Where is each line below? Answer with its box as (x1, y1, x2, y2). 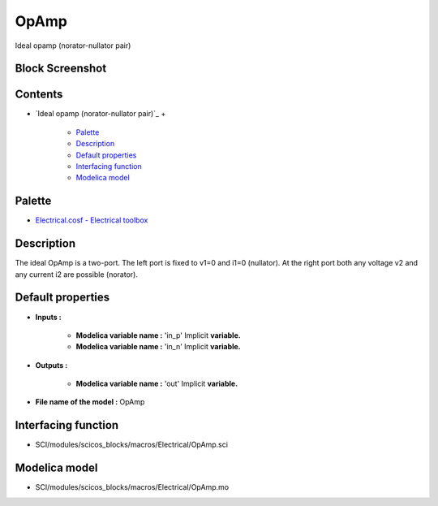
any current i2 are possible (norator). (15, 269, 138, 279)
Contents (15, 88, 63, 102)
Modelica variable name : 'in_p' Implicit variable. (75, 330, 241, 340)
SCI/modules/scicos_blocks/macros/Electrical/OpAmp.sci (35, 439, 229, 450)
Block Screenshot (15, 62, 107, 76)
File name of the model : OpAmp (35, 397, 145, 407)
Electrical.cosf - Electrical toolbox (35, 215, 148, 225)
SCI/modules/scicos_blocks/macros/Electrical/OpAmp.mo (35, 482, 230, 492)
